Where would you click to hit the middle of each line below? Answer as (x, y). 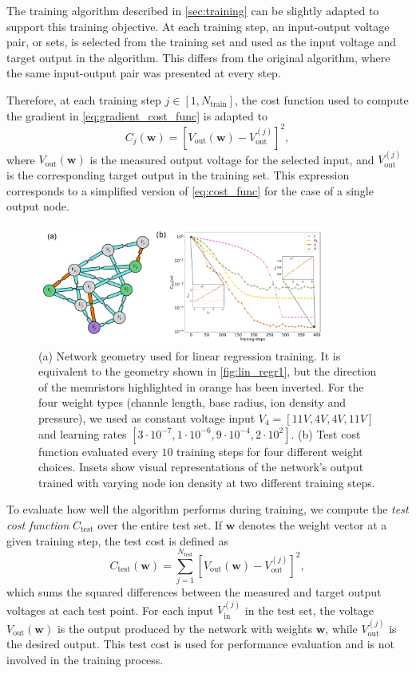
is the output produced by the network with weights (185, 628)
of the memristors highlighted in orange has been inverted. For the (201, 386)
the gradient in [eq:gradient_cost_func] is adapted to (137, 115)
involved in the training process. (85, 659)
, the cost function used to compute (322, 99)
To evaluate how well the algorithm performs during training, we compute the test (208, 509)
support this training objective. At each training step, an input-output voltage (198, 26)
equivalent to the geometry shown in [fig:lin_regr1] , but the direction (208, 371)
